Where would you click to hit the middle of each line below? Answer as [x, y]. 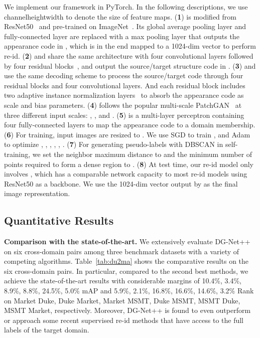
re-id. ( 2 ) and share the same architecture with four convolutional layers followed [129, 55]
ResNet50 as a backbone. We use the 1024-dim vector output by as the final [121, 183]
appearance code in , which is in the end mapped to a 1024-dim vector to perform [130, 46]
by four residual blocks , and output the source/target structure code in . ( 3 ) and [130, 65]
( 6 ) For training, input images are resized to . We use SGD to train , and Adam [127, 134]
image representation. [37, 193]
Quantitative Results [59, 220]
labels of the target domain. [47, 330]
